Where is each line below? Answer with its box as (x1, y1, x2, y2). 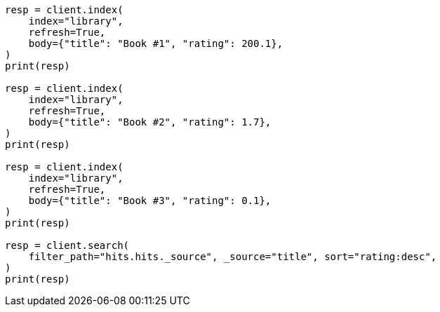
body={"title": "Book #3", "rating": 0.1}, (28, 195, 272, 206)
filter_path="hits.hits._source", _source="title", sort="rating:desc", (28, 251, 437, 262)
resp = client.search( (5, 240, 130, 251)
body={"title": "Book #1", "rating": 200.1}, (28, 38, 284, 49)
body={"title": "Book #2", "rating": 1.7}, (28, 116, 272, 128)
